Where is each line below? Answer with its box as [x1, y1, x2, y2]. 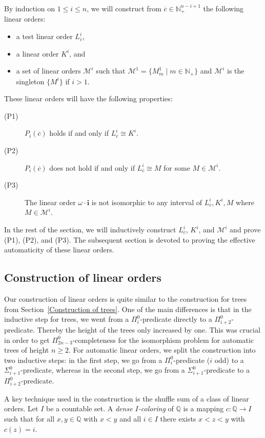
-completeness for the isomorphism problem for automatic [72, 334, 254, 345]
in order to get [4, 334, 50, 345]
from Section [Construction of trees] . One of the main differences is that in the [4, 303, 252, 314]
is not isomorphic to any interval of [91, 196, 202, 207]
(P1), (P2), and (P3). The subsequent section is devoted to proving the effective [4, 234, 255, 245]
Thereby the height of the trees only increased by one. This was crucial [37, 324, 260, 335]
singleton [16, 76, 45, 86]
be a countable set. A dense [46, 403, 133, 414]
